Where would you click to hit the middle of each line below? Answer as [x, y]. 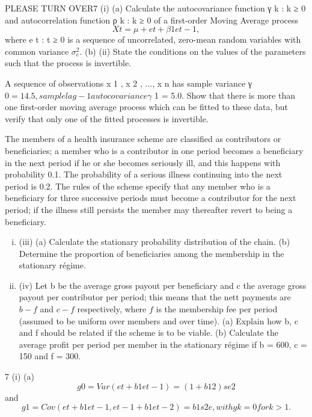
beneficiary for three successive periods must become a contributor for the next [151, 198]
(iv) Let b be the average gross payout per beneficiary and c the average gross [163, 285]
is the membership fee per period [217, 309]
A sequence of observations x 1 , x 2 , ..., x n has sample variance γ [129, 83]
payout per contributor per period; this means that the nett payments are [155, 297]
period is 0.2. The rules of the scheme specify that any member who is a [138, 186]
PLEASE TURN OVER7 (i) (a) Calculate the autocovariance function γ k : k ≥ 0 [155, 8]
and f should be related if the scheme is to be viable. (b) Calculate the [148, 332]
